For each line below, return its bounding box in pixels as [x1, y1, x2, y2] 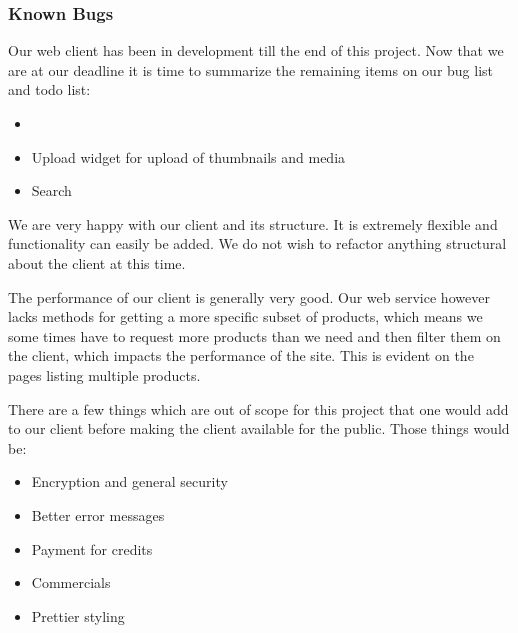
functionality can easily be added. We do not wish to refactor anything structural [8, 233, 507, 254]
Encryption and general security [31, 471, 228, 492]
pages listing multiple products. [8, 364, 201, 385]
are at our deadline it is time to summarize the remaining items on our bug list [8, 59, 494, 80]
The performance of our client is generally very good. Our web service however [8, 286, 490, 307]
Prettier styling [31, 605, 125, 626]
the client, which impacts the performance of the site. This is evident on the [8, 345, 474, 366]
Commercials [31, 572, 111, 593]
